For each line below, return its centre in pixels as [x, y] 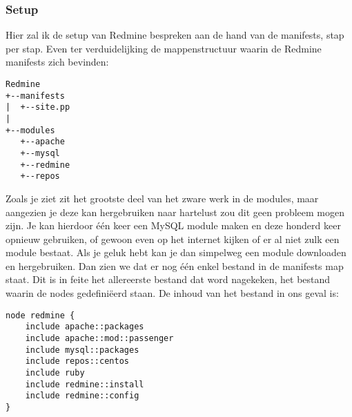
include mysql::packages [82, 350]
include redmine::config [82, 396]
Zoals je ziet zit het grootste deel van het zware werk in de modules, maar [162, 198]
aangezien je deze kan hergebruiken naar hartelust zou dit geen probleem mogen [175, 212]
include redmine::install [85, 384]
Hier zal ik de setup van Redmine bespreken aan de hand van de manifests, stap [175, 35]
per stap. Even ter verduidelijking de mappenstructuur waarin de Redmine [164, 48]
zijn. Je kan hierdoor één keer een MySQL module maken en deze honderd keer [173, 225]
